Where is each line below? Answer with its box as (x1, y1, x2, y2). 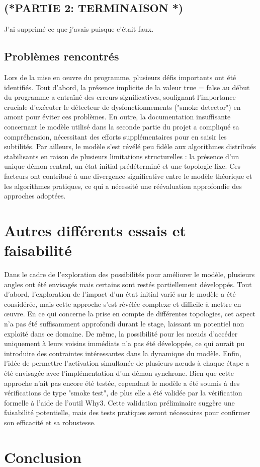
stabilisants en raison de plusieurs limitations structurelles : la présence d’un (4, 151, 239, 161)
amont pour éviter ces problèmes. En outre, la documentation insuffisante (4, 111, 231, 122)
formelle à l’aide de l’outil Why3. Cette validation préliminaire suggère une (4, 397, 235, 408)
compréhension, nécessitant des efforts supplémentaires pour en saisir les (4, 131, 227, 142)
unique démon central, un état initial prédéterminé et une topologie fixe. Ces (4, 161, 240, 171)
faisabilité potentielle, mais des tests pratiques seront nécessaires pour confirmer (4, 407, 250, 418)
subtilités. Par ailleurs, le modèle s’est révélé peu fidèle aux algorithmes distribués (4, 141, 256, 152)
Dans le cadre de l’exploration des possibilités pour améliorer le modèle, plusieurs (4, 269, 255, 280)
